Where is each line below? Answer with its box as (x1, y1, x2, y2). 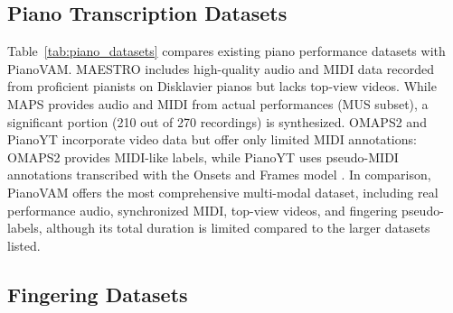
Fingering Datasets (7, 280, 188, 308)
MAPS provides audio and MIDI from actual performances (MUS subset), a (7, 94, 429, 113)
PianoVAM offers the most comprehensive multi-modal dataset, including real (7, 182, 439, 201)
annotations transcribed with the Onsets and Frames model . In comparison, (7, 165, 431, 184)
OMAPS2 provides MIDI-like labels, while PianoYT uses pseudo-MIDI (7, 147, 399, 166)
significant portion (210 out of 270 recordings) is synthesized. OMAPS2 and (7, 112, 427, 131)
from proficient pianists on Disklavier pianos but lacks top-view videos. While (7, 77, 437, 96)
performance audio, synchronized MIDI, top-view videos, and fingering (7, 200, 398, 219)
